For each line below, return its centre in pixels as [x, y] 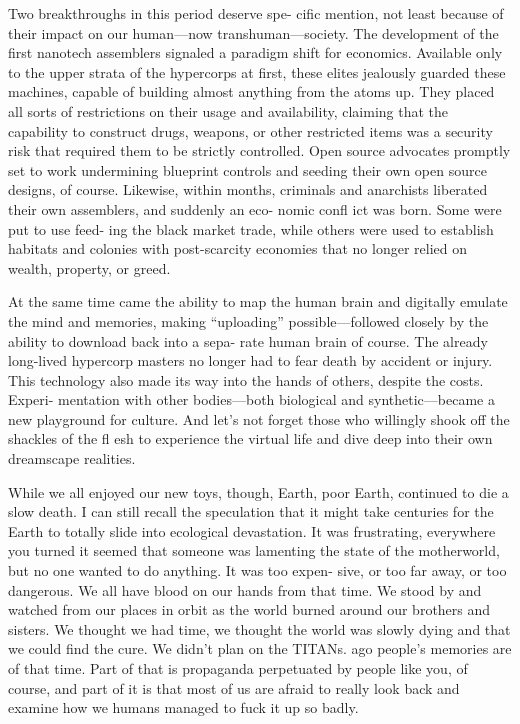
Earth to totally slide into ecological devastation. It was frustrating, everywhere [252, 530]
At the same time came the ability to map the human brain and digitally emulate [258, 301]
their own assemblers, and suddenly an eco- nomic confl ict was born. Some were [255, 208]
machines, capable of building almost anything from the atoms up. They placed [251, 91]
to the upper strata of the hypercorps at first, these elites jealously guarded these [257, 71]
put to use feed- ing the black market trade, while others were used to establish [251, 228]
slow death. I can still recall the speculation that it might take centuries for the [251, 511]
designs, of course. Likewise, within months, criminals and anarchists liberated [248, 189]
